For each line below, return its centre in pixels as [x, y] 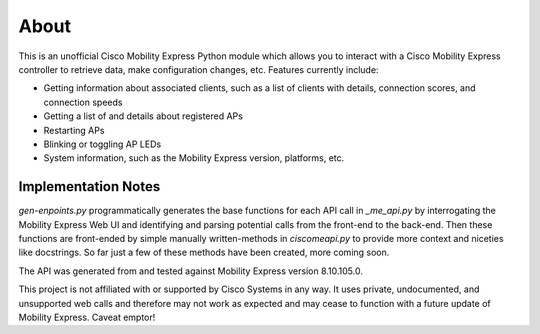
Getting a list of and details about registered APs [143, 116]
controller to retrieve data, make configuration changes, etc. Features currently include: [198, 69]
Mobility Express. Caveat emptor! [87, 317]
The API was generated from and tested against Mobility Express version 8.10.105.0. [191, 271]
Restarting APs [74, 130]
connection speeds [83, 102]
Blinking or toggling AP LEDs [102, 144]
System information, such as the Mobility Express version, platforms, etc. [194, 158]
